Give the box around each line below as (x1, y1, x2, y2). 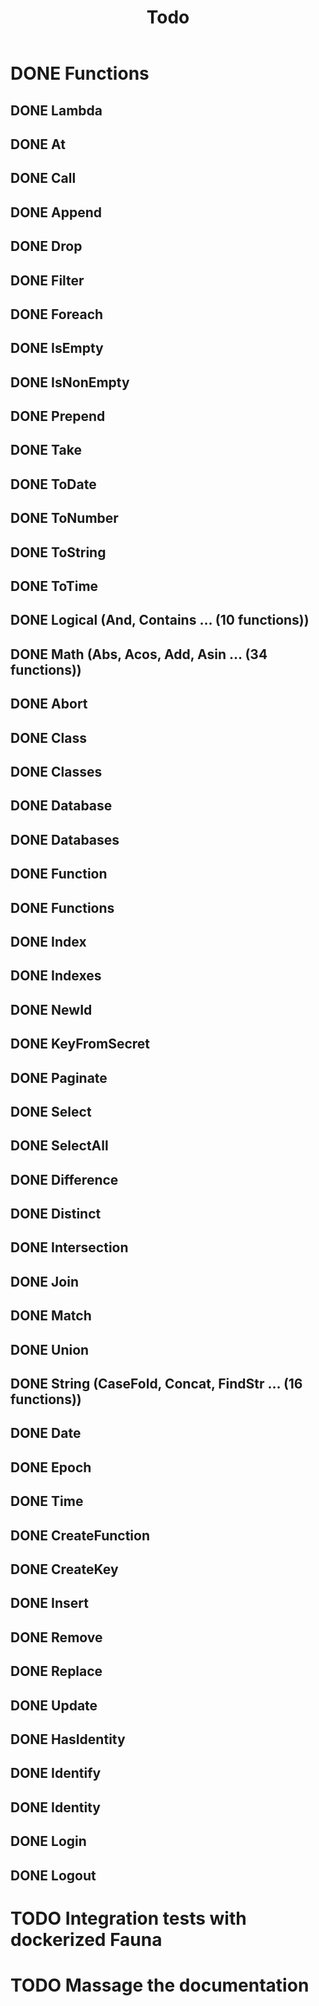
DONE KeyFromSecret (10, 1036, 151, 1053)
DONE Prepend (10, 408, 106, 425)
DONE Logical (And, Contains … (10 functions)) (10, 612, 310, 629)
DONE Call (10, 170, 77, 187)
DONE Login (10, 1833, 87, 1850)
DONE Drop (10, 238, 83, 255)
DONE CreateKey (10, 1561, 119, 1578)
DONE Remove (10, 1629, 103, 1646)
